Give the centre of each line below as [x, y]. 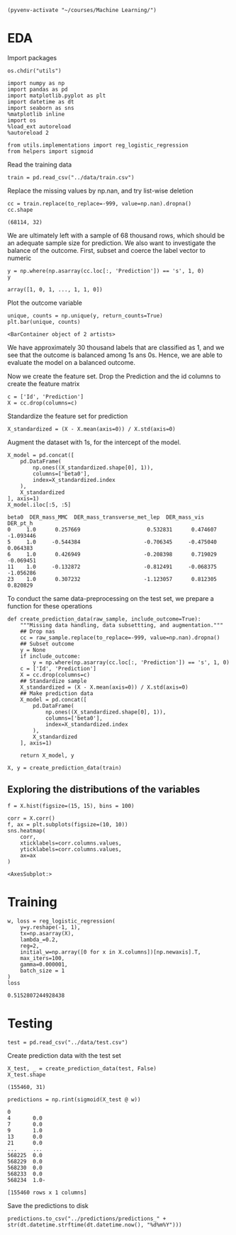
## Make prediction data [57, 693]
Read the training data [40, 164]
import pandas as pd [38, 89]
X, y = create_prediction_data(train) [64, 768]
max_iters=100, [43, 958]
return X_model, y [47, 755]
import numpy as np [36, 83]
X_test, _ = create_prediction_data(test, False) [82, 1068]
